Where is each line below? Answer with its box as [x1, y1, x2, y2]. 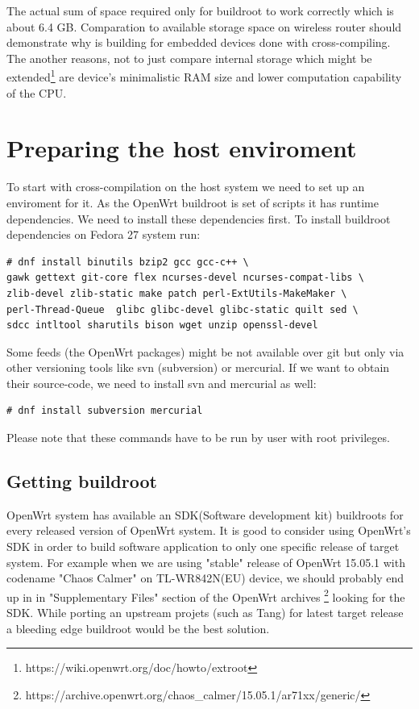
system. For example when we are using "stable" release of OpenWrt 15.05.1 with [6, 553, 405, 570]
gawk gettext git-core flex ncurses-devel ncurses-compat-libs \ [6, 272, 364, 284]
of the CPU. [6, 84, 67, 101]
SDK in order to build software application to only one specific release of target [6, 538, 400, 555]
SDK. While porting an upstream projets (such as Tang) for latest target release [6, 604, 404, 621]
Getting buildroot [6, 469, 157, 494]
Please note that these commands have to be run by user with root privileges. [6, 429, 390, 446]
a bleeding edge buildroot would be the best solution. [6, 619, 270, 636]
